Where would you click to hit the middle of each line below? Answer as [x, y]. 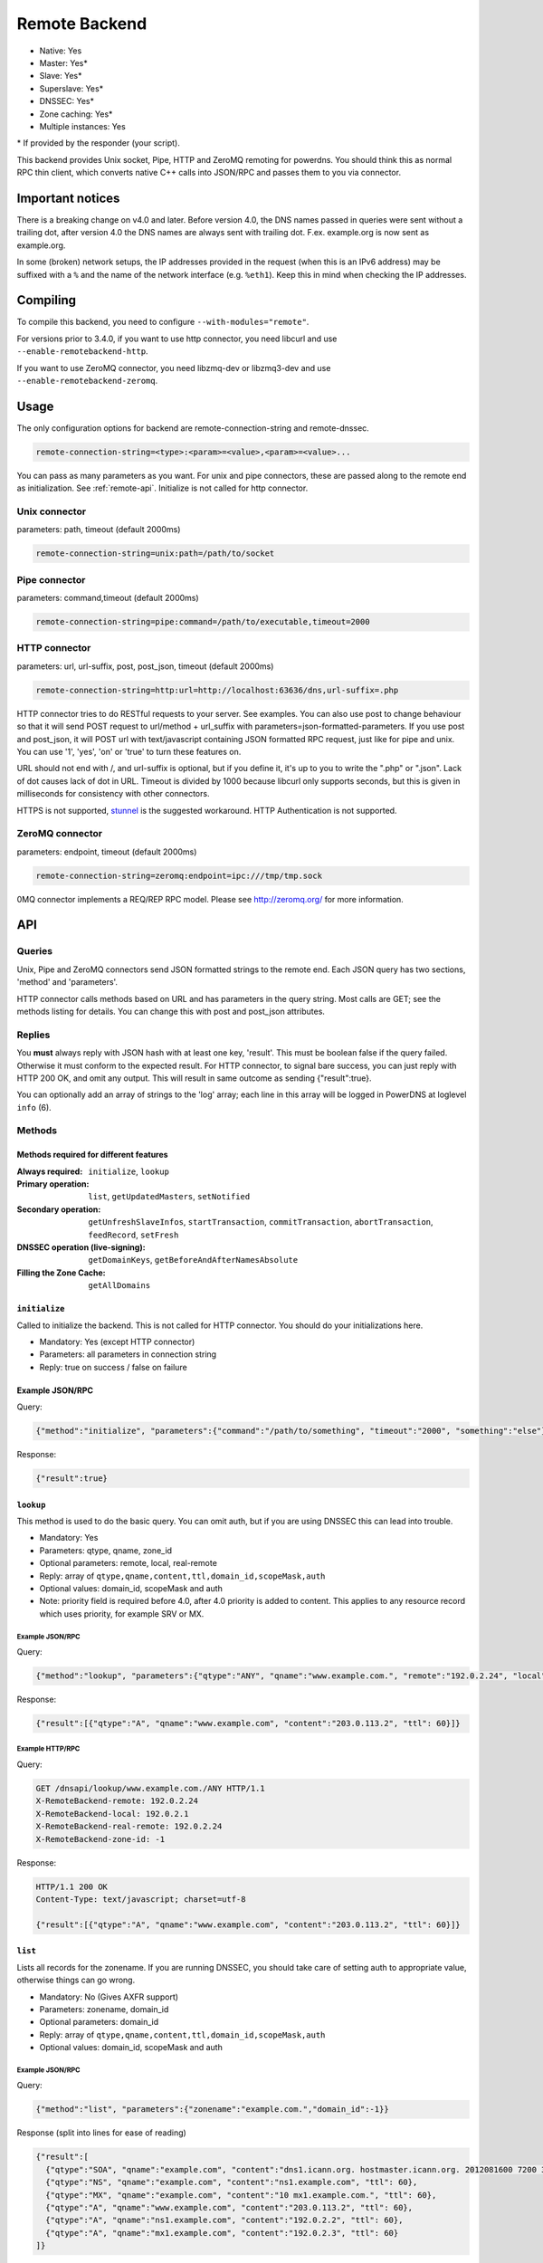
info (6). [34, 1107]
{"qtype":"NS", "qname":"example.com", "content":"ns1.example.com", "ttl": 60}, [232, 2182]
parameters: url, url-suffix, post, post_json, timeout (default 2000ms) [145, 666]
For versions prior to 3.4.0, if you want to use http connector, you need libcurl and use [177, 339]
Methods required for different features [92, 1155]
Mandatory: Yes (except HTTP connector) [117, 1342]
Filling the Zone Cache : [61, 1273]
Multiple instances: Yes [82, 126]
